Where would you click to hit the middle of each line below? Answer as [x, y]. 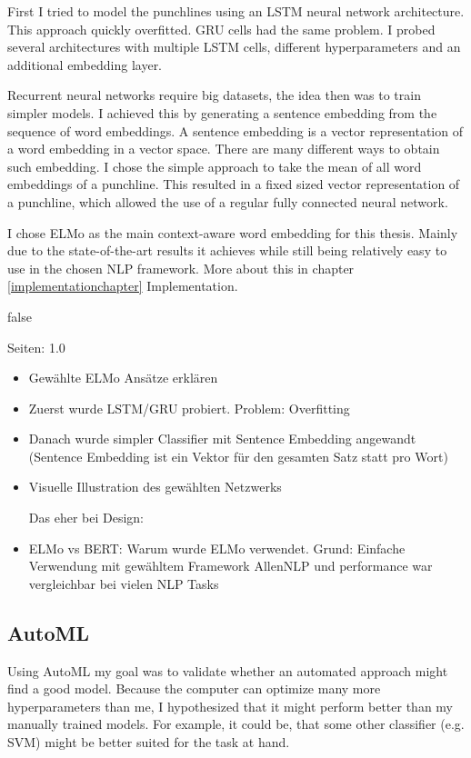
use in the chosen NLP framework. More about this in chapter [181, 268]
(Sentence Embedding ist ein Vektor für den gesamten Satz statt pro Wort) [238, 456]
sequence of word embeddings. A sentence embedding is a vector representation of [235, 130]
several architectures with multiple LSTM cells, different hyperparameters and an [234, 47]
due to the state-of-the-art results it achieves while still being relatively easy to [227, 250]
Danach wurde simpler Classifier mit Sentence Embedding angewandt [222, 439]
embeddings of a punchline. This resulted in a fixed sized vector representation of [234, 184]
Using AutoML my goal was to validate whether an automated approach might [228, 670]
